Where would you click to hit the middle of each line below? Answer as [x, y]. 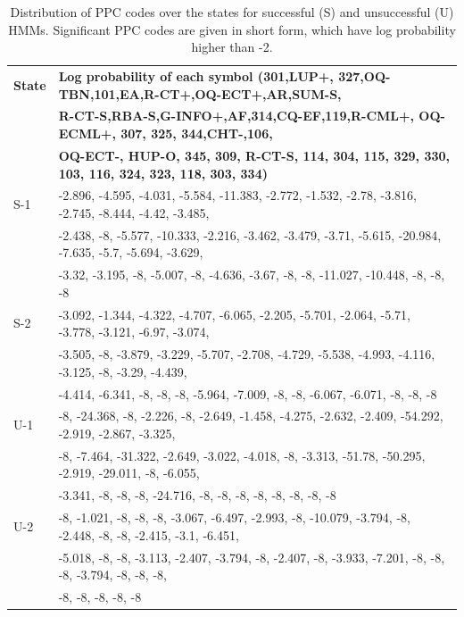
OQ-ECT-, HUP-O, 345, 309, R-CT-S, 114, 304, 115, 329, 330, [254, 155]
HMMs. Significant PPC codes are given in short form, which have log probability [232, 29]
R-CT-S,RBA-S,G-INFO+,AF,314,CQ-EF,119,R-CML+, [236, 116]
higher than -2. [232, 47]
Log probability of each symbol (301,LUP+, [196, 76]
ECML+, [87, 133]
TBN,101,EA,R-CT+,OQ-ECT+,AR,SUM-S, [200, 93]
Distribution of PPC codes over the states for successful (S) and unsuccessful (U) [232, 12]
